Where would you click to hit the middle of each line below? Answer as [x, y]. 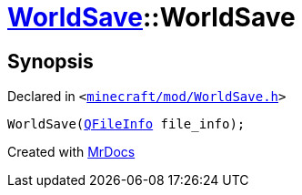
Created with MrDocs [71, 152]
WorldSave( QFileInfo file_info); [126, 124]
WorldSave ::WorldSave [151, 17]
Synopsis [50, 61]
